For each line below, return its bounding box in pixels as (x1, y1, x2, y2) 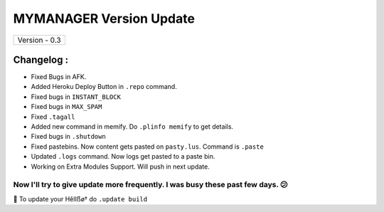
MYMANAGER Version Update (13, 11, 196, 26)
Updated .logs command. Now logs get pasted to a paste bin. (31, 152, 215, 161)
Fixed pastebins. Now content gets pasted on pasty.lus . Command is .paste (31, 142, 265, 151)
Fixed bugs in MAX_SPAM (31, 102, 102, 111)
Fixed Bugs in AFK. (31, 73, 87, 81)
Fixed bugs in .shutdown (31, 132, 106, 141)
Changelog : (13, 53, 69, 65)
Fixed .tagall (31, 112, 75, 121)
